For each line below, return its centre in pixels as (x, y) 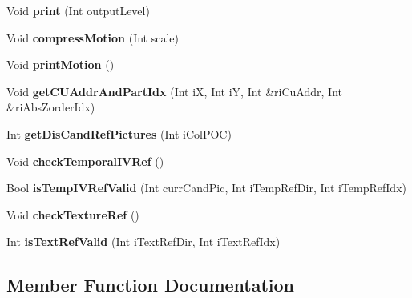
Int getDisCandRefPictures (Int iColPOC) (119, 133)
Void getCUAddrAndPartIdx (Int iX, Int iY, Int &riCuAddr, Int (174, 91)
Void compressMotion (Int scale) (93, 37)
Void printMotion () (61, 64)
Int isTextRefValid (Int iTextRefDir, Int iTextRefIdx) (143, 242)
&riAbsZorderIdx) (51, 107)
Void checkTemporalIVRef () (85, 161)
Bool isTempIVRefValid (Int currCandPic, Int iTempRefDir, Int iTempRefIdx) (206, 188)
